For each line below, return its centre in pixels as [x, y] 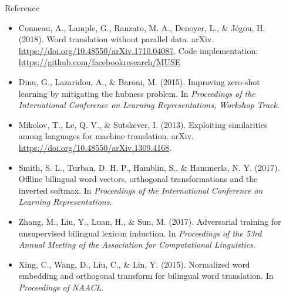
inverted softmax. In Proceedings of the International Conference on [141, 190]
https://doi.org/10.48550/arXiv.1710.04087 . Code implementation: [138, 50]
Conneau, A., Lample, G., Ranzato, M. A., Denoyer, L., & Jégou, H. [142, 27]
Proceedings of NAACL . [61, 287]
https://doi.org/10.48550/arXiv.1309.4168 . [95, 147]
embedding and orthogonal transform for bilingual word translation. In [146, 276]
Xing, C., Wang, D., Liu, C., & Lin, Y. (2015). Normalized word [134, 264]
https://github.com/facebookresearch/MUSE [100, 62]
